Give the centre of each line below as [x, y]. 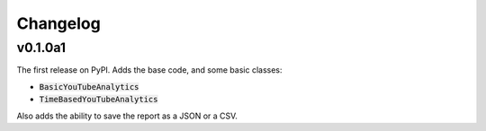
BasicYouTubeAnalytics [89, 87]
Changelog [58, 23]
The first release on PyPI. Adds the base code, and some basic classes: [149, 70]
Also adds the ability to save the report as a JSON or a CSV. [127, 116]
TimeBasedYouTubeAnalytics [99, 100]
